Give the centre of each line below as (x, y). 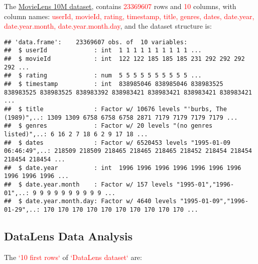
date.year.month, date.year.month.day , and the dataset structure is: (108, 26)
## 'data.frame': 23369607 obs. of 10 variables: (96, 42)
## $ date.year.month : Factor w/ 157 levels (89, 184)
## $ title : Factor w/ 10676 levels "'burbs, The (115, 109)
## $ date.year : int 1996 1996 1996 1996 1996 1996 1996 (123, 168)
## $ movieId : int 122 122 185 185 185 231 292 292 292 (124, 59)
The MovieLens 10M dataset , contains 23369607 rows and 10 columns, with (120, 6)
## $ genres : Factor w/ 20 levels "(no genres (108, 126)
